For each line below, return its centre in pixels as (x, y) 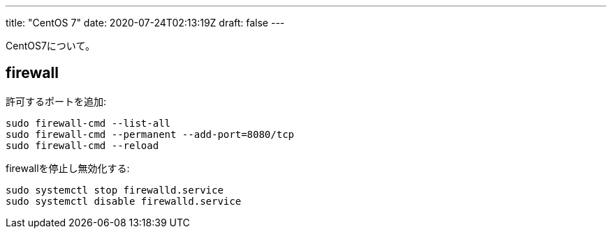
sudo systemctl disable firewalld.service (124, 201)
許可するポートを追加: (56, 101)
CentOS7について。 (51, 46)
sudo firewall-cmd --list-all (88, 123)
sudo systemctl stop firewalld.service (115, 190)
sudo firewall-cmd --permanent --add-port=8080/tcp (150, 134)
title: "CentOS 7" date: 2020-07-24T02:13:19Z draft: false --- (145, 23)
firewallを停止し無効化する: (68, 168)
